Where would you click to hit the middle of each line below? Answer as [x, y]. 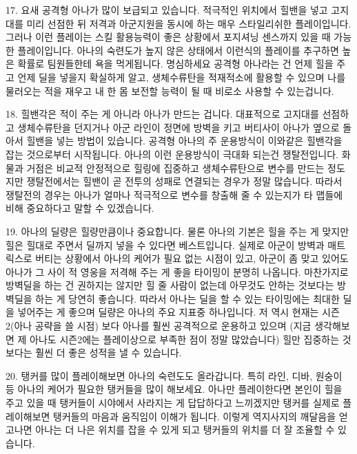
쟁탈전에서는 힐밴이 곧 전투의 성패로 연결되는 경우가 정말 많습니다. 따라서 [184, 181]
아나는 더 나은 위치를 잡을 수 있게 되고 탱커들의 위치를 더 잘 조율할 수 [185, 430]
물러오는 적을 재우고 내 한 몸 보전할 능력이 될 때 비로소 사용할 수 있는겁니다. [170, 90]
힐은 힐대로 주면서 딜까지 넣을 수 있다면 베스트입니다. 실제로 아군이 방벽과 [165, 245]
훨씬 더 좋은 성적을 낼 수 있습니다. [109, 353]
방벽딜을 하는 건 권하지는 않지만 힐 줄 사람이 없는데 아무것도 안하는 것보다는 [170, 285]
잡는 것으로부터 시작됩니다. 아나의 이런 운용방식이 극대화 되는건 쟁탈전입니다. [172, 154]
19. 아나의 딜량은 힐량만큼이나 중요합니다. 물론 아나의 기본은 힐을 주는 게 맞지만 [177, 231]
